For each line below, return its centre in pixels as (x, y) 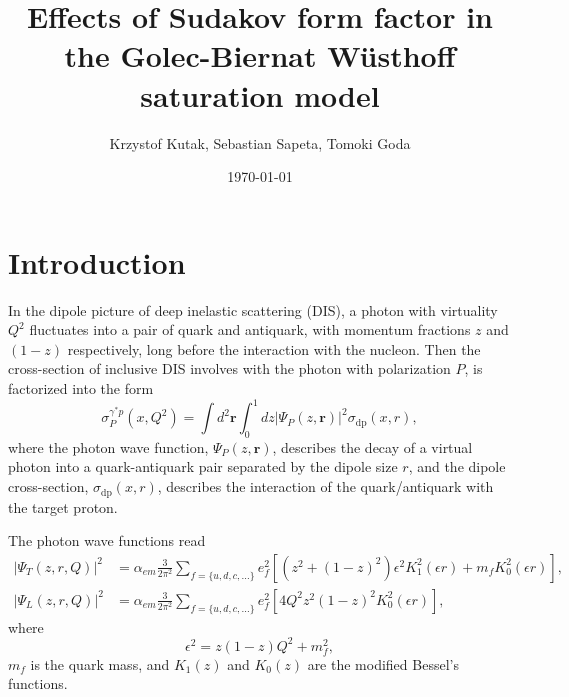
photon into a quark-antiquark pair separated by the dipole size (203, 466)
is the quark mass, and (100, 663)
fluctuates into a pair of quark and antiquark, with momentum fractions (250, 329)
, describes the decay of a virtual (372, 446)
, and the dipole (457, 466)
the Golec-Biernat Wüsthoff (260, 55)
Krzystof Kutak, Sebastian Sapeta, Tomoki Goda (260, 142)
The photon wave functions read (107, 540)
